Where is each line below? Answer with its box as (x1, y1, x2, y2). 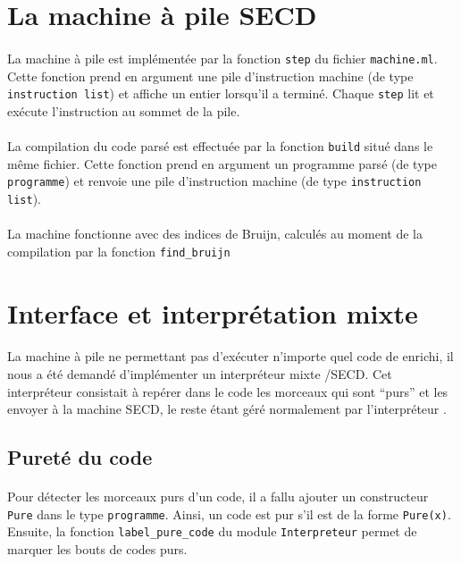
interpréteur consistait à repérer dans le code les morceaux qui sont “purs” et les (7, 382, 448, 400)
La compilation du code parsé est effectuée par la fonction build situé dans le (7, 137, 433, 156)
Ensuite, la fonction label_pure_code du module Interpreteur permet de (7, 522, 417, 541)
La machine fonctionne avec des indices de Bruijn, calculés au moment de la (7, 224, 423, 243)
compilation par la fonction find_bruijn (7, 241, 230, 260)
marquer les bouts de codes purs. (7, 540, 188, 559)
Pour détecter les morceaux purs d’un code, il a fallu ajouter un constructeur (7, 487, 429, 506)
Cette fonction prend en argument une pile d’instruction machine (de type (7, 66, 414, 85)
